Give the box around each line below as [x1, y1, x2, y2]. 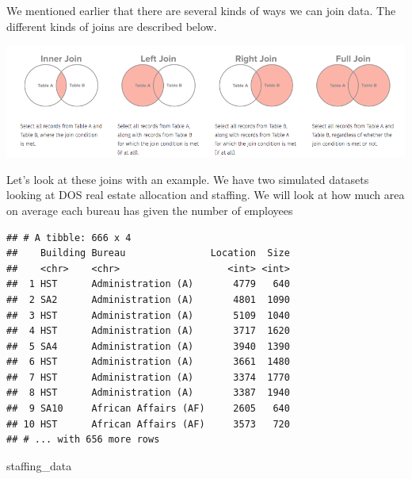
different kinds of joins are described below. [6, 17, 217, 34]
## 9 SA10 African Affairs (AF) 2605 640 [6, 403, 290, 415]
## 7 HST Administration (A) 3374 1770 [6, 371, 290, 383]
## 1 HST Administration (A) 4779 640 [6, 278, 290, 290]
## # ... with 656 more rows [6, 434, 160, 446]
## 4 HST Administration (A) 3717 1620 [6, 325, 290, 337]
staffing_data [6, 457, 72, 473]
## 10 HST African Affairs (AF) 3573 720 [6, 418, 290, 430]
